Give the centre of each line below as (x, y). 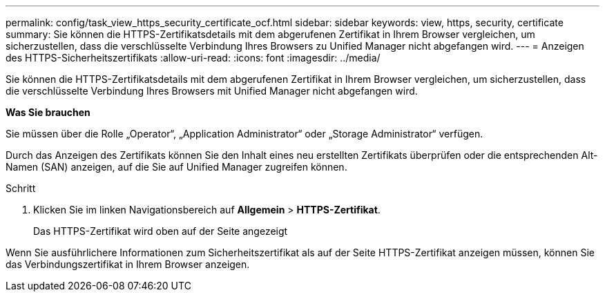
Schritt (21, 188)
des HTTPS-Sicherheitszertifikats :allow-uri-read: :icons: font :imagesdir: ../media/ (193, 58)
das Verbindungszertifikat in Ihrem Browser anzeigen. (128, 264)
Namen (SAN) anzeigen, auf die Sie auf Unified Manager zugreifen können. (176, 167)
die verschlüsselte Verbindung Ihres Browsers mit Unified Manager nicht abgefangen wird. (212, 91)
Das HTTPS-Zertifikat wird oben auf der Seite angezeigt (161, 231)
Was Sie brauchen (48, 112)
